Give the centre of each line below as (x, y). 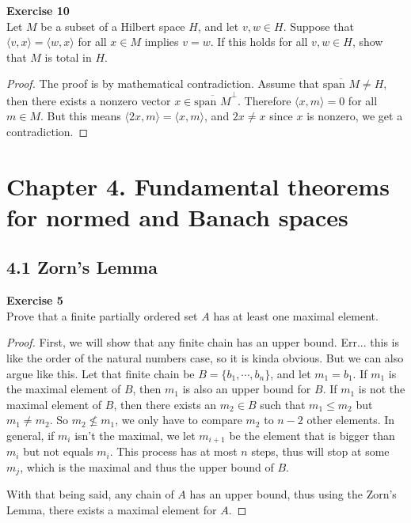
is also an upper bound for (247, 389)
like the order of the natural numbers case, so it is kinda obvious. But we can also (205, 358)
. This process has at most (173, 451)
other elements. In (351, 420)
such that (283, 404)
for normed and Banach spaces (177, 216)
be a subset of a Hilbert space (113, 26)
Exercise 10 (38, 10)
